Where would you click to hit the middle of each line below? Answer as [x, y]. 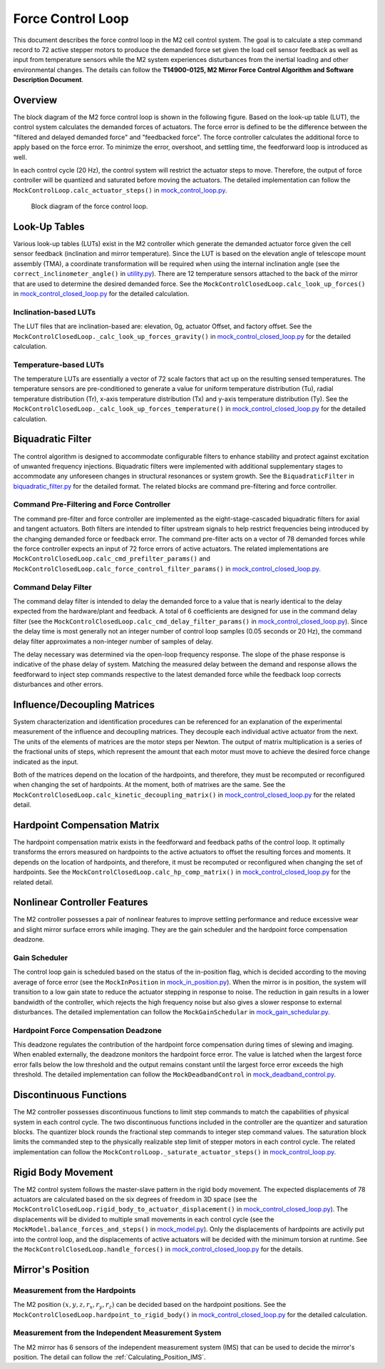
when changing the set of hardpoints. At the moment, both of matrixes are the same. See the [149, 785]
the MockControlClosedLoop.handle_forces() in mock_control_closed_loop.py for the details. [158, 1249]
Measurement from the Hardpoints [75, 1290]
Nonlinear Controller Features [81, 902]
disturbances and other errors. [58, 684]
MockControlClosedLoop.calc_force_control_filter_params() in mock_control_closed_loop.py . [167, 569]
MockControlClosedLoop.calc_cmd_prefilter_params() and [112, 559]
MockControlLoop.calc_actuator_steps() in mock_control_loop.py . [120, 190]
